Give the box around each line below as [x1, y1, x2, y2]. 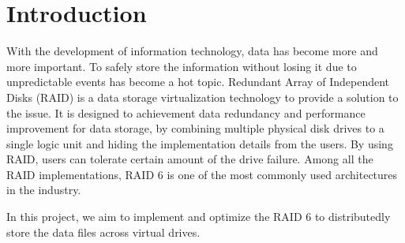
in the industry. [6, 181, 81, 198]
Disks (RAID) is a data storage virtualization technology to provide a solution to [6, 88, 399, 105]
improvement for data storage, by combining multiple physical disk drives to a [6, 120, 384, 136]
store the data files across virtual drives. [6, 223, 201, 240]
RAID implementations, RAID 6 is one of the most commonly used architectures [6, 166, 398, 182]
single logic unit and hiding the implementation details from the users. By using [6, 135, 393, 151]
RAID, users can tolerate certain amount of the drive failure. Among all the [6, 151, 373, 167]
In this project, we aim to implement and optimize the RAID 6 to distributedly [6, 208, 391, 225]
